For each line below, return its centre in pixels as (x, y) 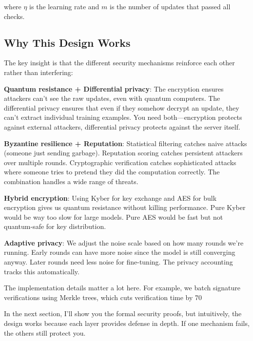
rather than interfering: (39, 72)
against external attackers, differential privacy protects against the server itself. (122, 126)
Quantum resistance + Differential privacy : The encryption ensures (114, 88)
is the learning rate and (64, 6)
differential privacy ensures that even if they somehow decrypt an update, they (122, 107)
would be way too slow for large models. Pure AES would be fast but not (114, 217)
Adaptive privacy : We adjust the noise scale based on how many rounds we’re (124, 242)
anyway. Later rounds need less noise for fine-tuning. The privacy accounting (118, 262)
